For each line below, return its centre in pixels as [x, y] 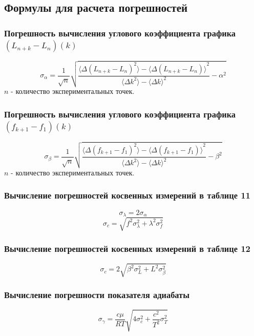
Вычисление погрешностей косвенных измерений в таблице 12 [128, 249]
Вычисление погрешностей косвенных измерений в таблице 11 [128, 195]
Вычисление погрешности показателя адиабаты [97, 295]
